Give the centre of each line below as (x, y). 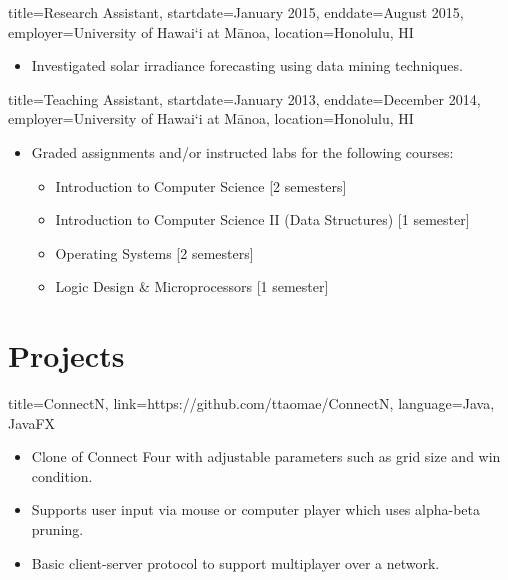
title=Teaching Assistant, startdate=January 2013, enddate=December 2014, (244, 98)
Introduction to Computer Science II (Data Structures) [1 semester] (262, 219)
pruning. (57, 529)
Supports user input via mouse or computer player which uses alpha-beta (256, 509)
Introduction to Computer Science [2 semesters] (201, 185)
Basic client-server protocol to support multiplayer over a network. (235, 562)
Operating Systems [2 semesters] (154, 252)
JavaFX (32, 422)
